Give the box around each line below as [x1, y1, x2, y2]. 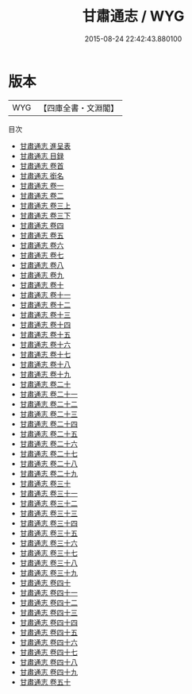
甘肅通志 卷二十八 [19, 458, 78, 468]
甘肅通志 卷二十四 [19, 418, 78, 429]
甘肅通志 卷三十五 [19, 528, 78, 538]
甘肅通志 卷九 [19, 270, 64, 280]
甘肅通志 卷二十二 [19, 399, 78, 409]
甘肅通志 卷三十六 [19, 538, 78, 548]
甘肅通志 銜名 [19, 171, 64, 180]
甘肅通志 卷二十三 [19, 409, 78, 418]
